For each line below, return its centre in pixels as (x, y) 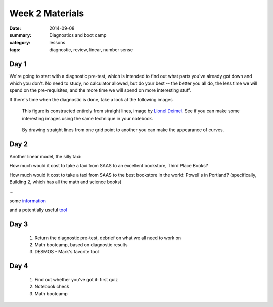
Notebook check (52, 287)
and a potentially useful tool (38, 210)
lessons (57, 43)
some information (28, 201)
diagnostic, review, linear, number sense (91, 49)
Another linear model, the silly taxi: (45, 156)
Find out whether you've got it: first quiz (76, 279)
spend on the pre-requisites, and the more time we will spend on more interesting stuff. (100, 90)
